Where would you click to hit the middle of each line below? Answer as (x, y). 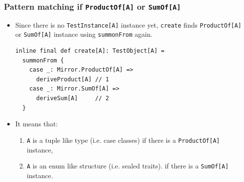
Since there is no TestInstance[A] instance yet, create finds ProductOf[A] (128, 24)
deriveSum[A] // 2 (73, 99)
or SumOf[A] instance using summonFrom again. (84, 34)
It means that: (37, 124)
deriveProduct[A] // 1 (73, 79)
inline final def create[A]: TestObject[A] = (90, 51)
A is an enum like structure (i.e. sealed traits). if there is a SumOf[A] (128, 166)
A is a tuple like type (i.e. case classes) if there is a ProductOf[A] (123, 140)
